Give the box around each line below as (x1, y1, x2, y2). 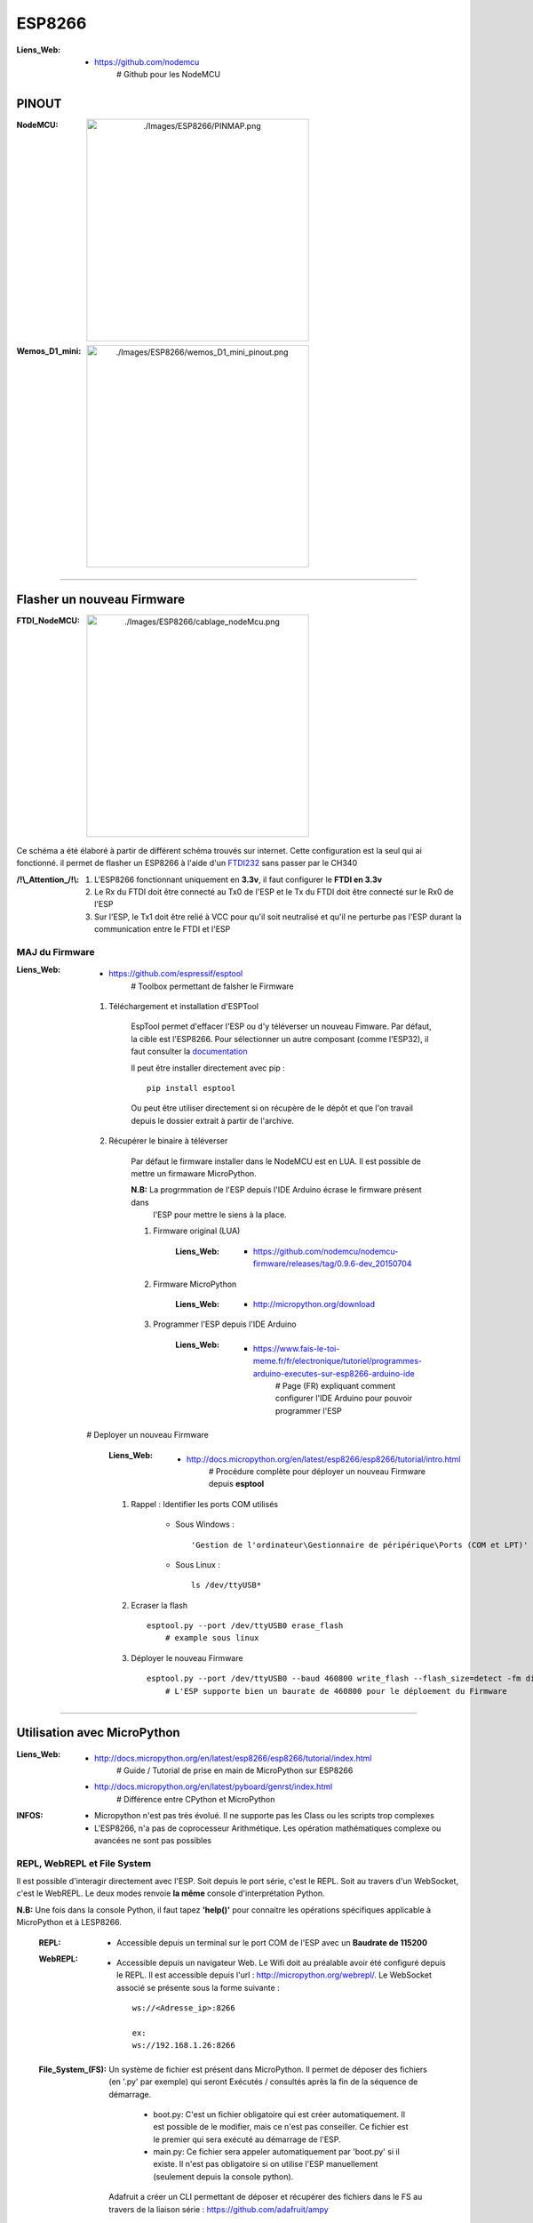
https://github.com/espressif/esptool (108, 968, 243, 979)
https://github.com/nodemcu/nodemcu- (253, 1246, 399, 1256)
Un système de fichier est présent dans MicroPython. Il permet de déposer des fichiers (108, 2064, 428, 2075)
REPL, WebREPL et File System (16, 1857, 151, 1869)
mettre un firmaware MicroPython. (131, 1168, 257, 1178)
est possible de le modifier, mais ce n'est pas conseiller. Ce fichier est (153, 2122, 409, 2132)
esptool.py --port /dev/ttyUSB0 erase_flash (147, 1621, 344, 1631)
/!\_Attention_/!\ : (16, 874, 80, 885)
